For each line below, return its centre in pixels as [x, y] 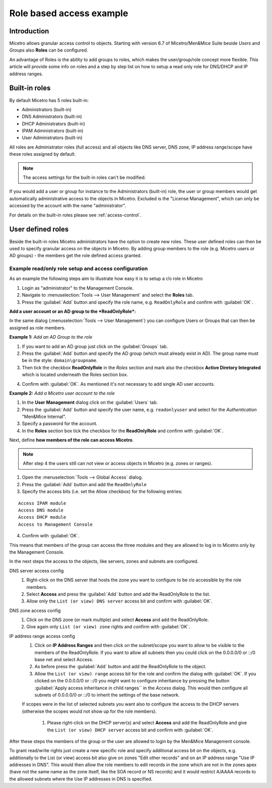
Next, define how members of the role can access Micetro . [72, 440]
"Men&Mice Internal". [44, 416]
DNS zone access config [35, 610]
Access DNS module [41, 510]
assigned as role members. [37, 328]
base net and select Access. [64, 660]
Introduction [29, 31]
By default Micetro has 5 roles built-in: [49, 100]
